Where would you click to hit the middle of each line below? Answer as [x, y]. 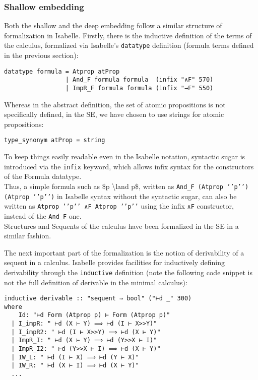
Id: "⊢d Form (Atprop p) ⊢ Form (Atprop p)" [94, 315]
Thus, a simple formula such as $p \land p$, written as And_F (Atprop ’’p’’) [126, 186]
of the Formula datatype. [43, 176]
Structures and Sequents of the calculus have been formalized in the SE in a [121, 226]
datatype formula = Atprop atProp [62, 71]
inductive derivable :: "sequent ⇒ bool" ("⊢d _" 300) [98, 299]
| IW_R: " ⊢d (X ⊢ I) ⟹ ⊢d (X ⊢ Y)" [75, 366]
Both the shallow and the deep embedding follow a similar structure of [113, 25]
